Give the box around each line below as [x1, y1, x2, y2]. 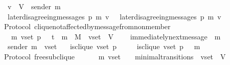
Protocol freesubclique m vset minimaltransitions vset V [4, 51, 226, 61]
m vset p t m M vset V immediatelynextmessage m [11, 31, 221, 41]
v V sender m [7, 1, 61, 11]
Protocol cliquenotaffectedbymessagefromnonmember [4, 21, 171, 32]
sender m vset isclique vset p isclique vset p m [7, 41, 200, 52]
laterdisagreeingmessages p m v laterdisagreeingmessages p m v [7, 11, 221, 21]
